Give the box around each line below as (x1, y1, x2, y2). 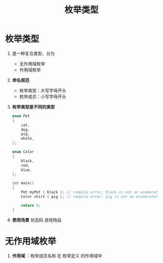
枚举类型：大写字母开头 (19, 87, 66, 93)
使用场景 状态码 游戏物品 (12, 217, 62, 223)
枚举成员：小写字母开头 (19, 93, 66, 99)
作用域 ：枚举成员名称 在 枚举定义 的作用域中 (12, 253, 102, 259)
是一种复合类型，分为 (12, 50, 55, 56)
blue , (21, 167, 33, 172)
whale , (21, 136, 34, 141)
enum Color (12, 149, 34, 154)
